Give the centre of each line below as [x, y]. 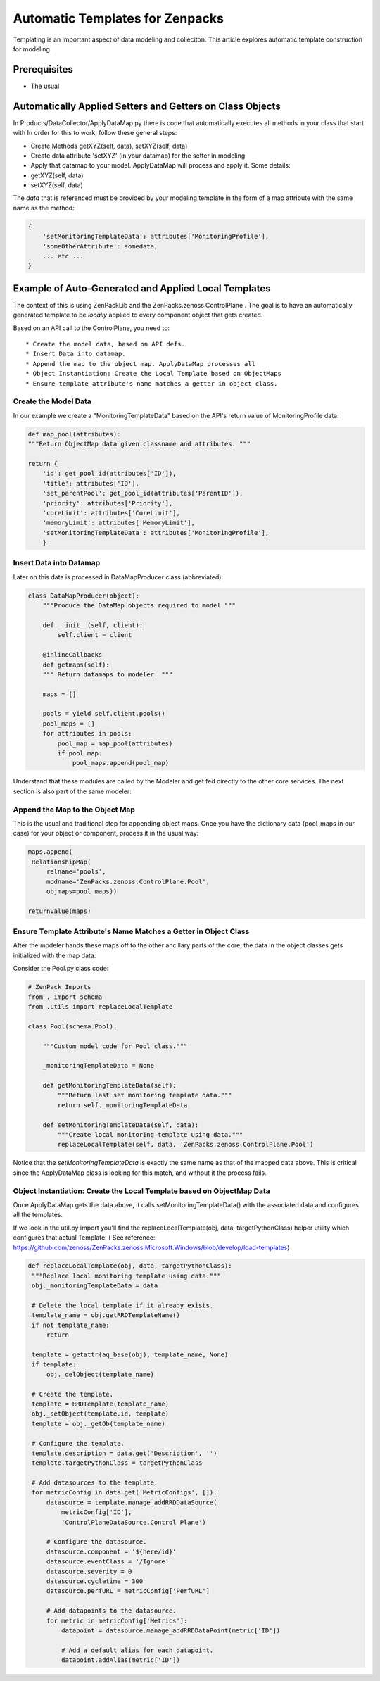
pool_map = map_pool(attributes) [115, 743]
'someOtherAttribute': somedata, [100, 246]
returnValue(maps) [59, 911]
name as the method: [44, 208]
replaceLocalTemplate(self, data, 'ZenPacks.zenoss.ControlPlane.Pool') [185, 1145]
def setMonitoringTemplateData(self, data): [121, 1125]
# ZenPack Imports [59, 987]
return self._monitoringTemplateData [122, 1105]
